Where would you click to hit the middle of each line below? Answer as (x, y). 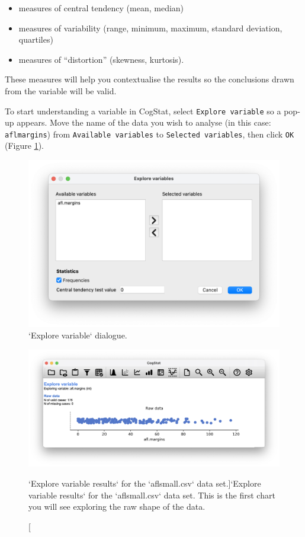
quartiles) (36, 39)
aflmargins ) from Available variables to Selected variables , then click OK (150, 134)
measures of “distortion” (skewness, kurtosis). (101, 59)
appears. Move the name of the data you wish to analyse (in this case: (144, 122)
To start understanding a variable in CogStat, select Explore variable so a (143, 111)
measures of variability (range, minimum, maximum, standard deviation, (150, 28)
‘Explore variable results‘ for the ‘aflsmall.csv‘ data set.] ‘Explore (145, 483)
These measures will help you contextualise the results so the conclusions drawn (150, 79)
